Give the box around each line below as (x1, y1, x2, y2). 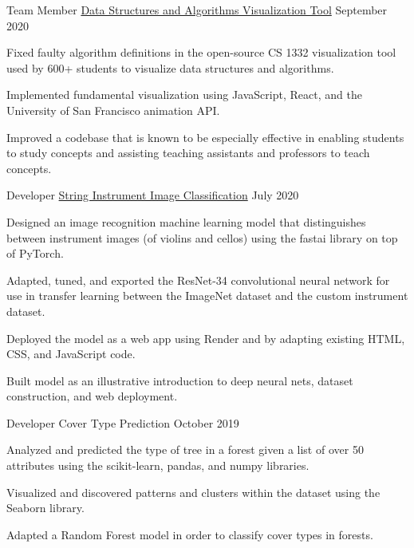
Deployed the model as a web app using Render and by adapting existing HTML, (6, 329, 405, 346)
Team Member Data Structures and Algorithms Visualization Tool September (6, 2, 388, 18)
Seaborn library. (6, 499, 85, 516)
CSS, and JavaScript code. (6, 345, 136, 362)
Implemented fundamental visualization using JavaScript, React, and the (6, 86, 362, 103)
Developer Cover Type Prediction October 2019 (6, 414, 239, 431)
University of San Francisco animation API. (6, 101, 220, 118)
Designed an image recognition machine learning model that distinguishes (6, 213, 366, 230)
